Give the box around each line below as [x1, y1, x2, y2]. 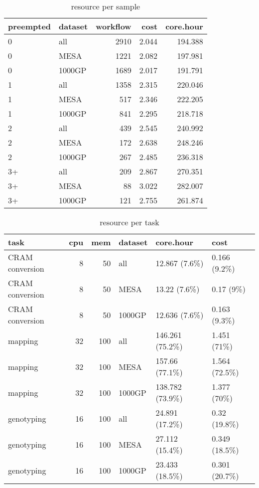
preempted [8, 20, 51, 32]
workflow [96, 20, 131, 32]
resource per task [100, 216, 159, 228]
